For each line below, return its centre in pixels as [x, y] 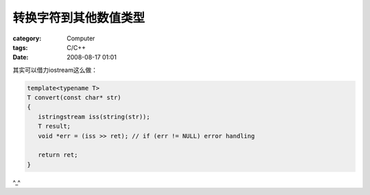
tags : [20, 47]
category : [27, 38]
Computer [81, 38]
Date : [21, 57]
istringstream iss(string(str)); [94, 117]
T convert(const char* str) [74, 98]
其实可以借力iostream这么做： [55, 70]
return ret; [58, 155]
